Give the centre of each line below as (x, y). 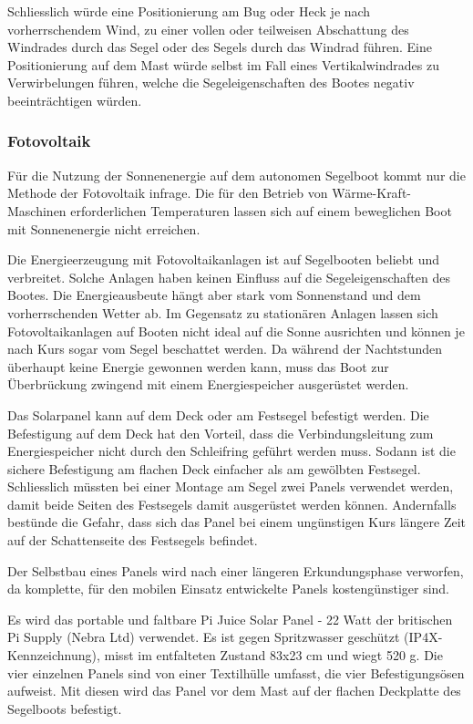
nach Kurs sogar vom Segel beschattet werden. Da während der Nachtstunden (225, 349)
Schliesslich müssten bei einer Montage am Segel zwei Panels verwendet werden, (231, 486)
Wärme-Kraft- (372, 193)
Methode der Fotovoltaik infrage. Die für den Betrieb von (168, 193)
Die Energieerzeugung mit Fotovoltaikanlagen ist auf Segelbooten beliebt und (224, 259)
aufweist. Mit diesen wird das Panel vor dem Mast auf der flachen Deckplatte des (234, 691)
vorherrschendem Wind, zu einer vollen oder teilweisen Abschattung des (208, 29)
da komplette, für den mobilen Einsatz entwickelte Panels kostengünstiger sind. (229, 589)
